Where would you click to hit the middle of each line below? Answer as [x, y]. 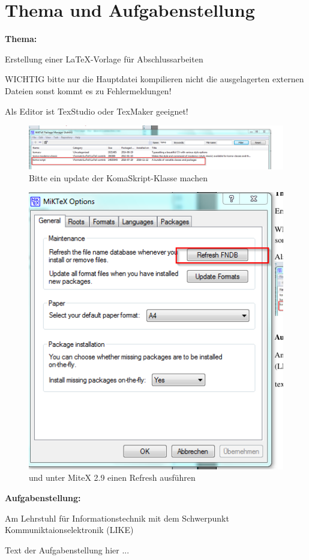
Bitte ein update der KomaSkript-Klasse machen [118, 177]
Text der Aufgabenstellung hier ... [67, 549]
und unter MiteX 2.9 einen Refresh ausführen [112, 477]
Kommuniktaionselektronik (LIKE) [69, 530]
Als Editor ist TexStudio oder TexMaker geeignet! [97, 111]
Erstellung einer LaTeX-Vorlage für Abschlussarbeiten [104, 59]
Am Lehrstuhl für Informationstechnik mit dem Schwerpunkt [117, 518]
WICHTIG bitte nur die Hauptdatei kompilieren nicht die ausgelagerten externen [154, 79]
